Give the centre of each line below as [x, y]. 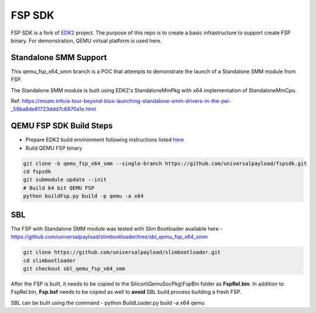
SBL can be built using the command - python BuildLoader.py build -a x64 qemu [108, 302]
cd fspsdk [37, 172]
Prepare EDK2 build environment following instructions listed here [105, 140]
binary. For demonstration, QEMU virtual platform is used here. [86, 40]
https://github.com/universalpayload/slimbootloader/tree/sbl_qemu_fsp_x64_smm [109, 237]
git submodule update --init [65, 180]
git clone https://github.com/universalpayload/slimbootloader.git [122, 252]
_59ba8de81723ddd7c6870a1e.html [54, 109]
